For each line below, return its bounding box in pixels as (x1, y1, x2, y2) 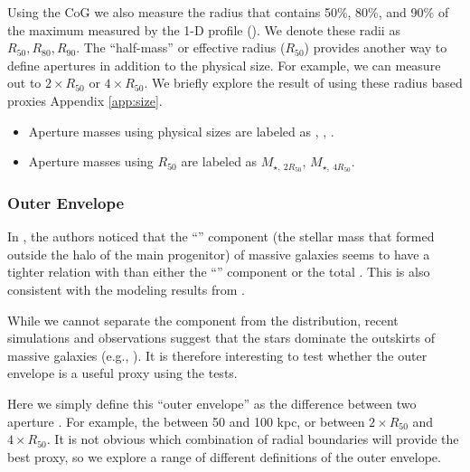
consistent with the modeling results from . (7, 280, 245, 299)
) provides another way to (304, 38, 447, 57)
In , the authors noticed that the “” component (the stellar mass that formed (7, 227, 435, 246)
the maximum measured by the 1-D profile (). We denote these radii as (7, 20, 400, 39)
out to (7, 73, 42, 92)
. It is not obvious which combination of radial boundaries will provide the (46, 430, 459, 448)
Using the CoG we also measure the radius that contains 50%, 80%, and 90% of (7, 3, 449, 21)
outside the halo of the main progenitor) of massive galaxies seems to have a (7, 244, 430, 263)
